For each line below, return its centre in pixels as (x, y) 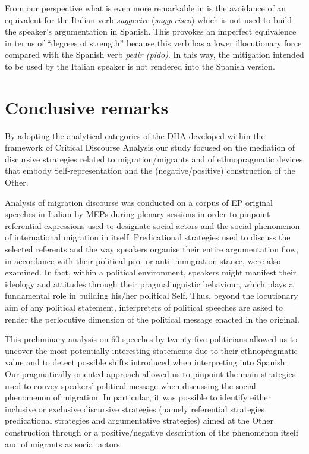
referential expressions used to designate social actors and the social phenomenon (152, 225)
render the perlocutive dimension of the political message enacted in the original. (152, 319)
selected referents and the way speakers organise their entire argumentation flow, (152, 249)
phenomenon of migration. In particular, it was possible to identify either (138, 397)
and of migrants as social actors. (64, 444)
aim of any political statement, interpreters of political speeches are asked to (144, 307)
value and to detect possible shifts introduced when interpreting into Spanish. (146, 362)
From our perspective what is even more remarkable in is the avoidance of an (146, 8)
